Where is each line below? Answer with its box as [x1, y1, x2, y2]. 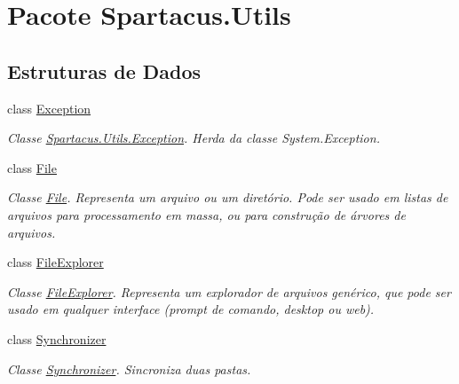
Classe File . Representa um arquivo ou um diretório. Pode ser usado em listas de [7, 188, 448, 207]
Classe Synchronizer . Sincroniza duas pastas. [7, 359, 251, 378]
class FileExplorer [7, 253, 104, 271]
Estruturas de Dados [7, 57, 202, 84]
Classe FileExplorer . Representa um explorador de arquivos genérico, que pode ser [7, 282, 451, 301]
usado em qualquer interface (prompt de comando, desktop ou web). [7, 300, 375, 318]
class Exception [7, 98, 91, 117]
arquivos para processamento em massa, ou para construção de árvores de [7, 205, 406, 223]
